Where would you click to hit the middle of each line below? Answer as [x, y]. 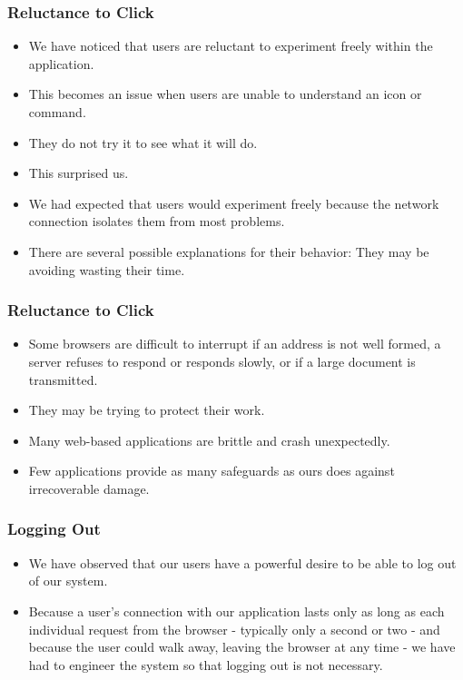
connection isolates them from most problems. [157, 221]
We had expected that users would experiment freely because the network [234, 203]
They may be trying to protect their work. [147, 410]
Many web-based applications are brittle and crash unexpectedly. [209, 440]
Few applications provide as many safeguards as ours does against [212, 471]
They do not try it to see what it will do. [143, 142]
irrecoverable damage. [89, 488]
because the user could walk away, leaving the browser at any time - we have [242, 647]
